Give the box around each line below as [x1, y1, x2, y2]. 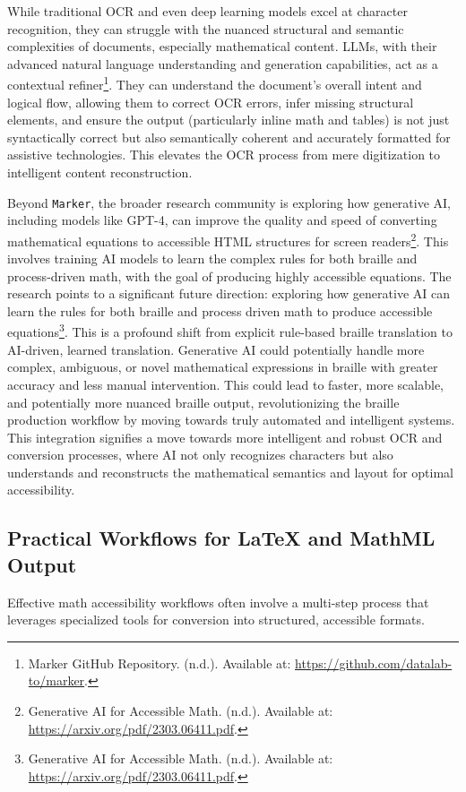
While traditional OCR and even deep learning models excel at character [7, 2, 408, 20]
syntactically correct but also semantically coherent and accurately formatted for [7, 127, 451, 146]
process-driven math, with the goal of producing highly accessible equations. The [7, 266, 452, 285]
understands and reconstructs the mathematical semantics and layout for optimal [7, 462, 454, 481]
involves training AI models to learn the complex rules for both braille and [7, 249, 418, 268]
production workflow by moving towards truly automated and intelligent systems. [7, 410, 455, 429]
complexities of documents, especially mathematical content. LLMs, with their [7, 37, 437, 56]
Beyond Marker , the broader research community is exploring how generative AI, [7, 193, 452, 211]
